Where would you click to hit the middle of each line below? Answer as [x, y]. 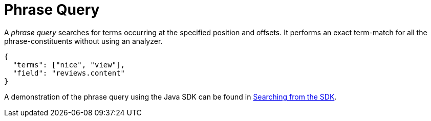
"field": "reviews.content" [69, 73]
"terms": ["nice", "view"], [69, 65]
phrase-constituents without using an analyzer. [83, 41]
